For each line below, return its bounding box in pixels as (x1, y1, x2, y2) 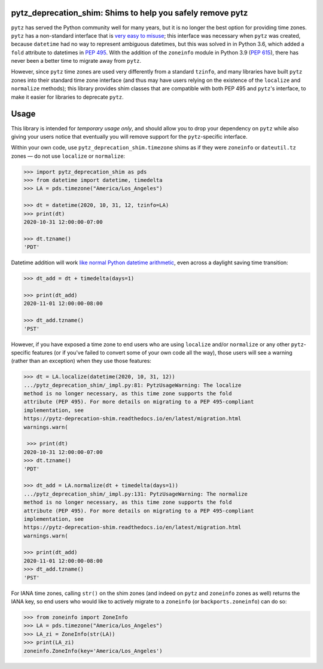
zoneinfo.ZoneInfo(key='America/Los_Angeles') (23, 647, 163, 654)
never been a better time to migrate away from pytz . (11, 57, 142, 65)
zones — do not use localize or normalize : (11, 152, 126, 160)
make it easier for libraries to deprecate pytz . (11, 93, 124, 100)
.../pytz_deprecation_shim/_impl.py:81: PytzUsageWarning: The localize (23, 381, 242, 389)
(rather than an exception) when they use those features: (11, 358, 152, 365)
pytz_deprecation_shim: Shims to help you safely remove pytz (11, 8, 248, 18)
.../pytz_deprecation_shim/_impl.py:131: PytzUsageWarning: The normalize (23, 490, 248, 497)
